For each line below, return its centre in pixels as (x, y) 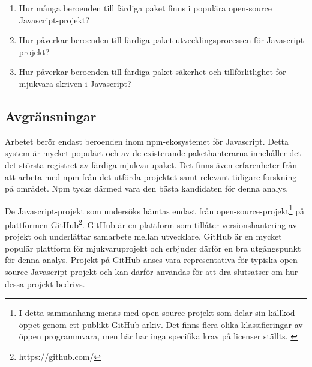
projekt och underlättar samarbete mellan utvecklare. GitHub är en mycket (143, 236)
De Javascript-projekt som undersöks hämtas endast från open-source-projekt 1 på (154, 210)
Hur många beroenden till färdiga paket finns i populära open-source (145, 8)
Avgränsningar (51, 116)
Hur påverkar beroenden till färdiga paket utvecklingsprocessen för (141, 40)
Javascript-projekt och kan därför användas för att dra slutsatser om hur (164, 272)
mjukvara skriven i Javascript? (75, 83)
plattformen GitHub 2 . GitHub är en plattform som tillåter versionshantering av (151, 223)
